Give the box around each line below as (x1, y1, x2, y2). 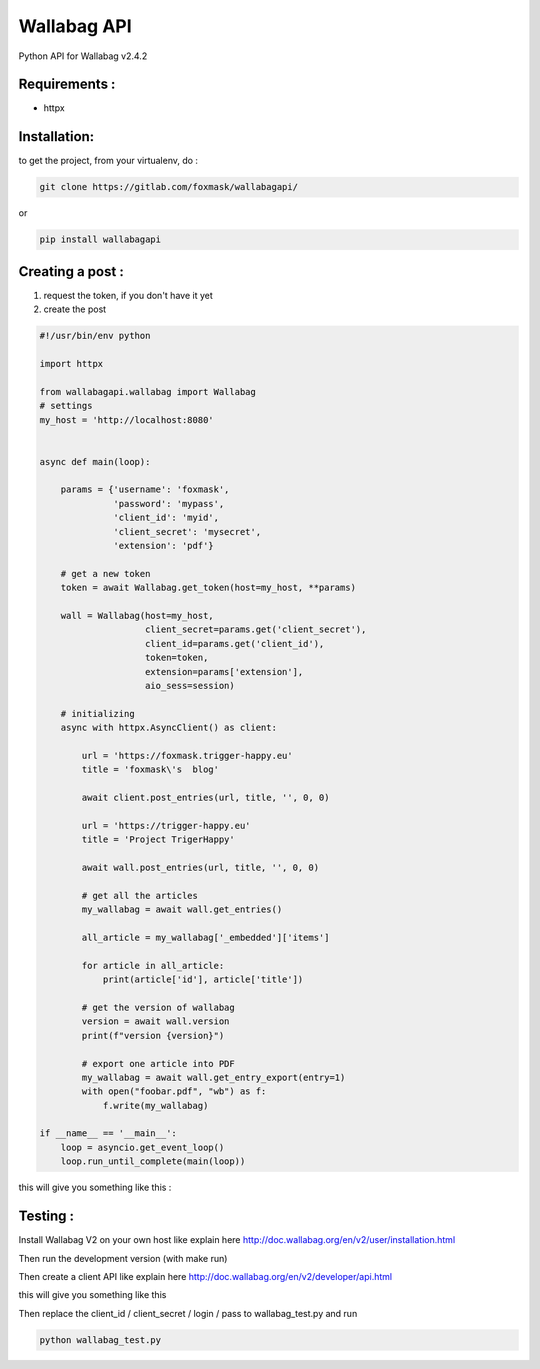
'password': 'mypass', (113, 498, 225, 509)
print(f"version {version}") (81, 1030, 225, 1041)
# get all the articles (81, 890, 199, 901)
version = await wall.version (81, 1016, 230, 1027)
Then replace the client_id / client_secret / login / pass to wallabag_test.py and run (18, 1307, 358, 1319)
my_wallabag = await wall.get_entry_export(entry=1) (81, 1071, 346, 1083)
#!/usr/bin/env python (39, 330, 151, 342)
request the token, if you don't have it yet (43, 289, 214, 301)
